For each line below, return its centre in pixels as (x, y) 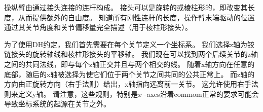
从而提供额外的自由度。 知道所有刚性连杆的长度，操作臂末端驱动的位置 (136, 17)
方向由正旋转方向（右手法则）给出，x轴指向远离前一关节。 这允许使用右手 (128, 84)
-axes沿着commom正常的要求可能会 (201, 94)
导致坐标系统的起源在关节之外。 (57, 104)
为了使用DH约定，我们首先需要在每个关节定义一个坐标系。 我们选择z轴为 (126, 44)
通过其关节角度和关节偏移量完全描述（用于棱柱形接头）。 (98, 27)
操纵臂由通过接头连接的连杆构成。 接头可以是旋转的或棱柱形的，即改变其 (126, 7)
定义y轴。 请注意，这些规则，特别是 (78, 94)
